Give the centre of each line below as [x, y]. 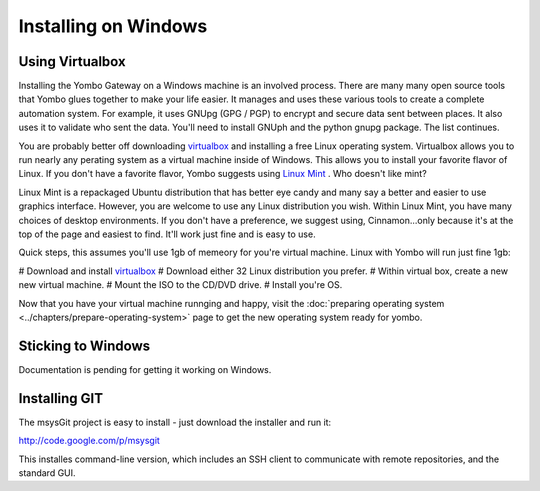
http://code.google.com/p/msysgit [89, 441]
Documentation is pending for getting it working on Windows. [145, 369]
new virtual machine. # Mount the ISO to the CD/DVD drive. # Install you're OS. [180, 285]
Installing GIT [61, 398]
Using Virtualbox [72, 61]
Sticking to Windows [84, 345]
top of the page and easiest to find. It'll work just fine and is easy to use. [167, 234]
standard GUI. [47, 472]
